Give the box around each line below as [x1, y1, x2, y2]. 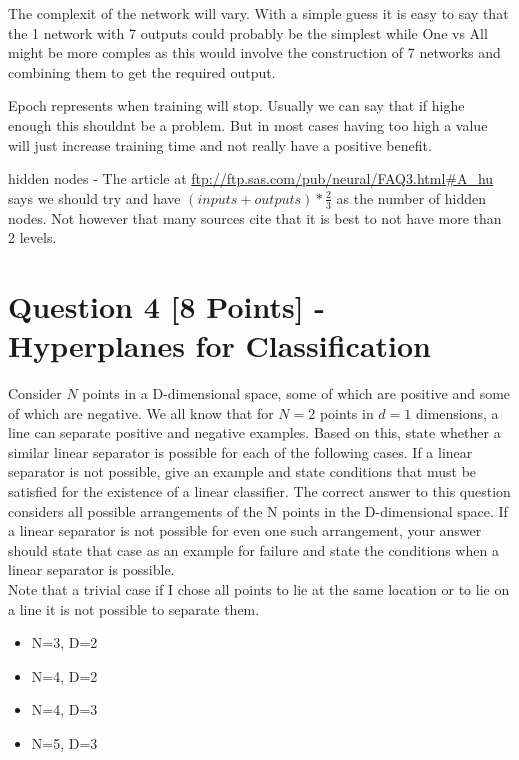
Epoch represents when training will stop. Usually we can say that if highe [8, 95, 465, 116]
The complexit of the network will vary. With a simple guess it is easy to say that [8, 3, 509, 23]
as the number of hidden [336, 187, 487, 208]
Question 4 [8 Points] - [8, 285, 326, 326]
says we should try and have [8, 187, 181, 208]
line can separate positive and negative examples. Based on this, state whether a [8, 422, 501, 443]
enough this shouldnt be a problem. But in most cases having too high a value [8, 114, 488, 135]
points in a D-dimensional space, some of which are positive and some [82, 383, 511, 404]
